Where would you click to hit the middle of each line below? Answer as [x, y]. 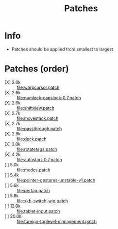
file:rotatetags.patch [37, 149]
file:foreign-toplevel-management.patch [57, 221]
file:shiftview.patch [35, 108]
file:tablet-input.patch [38, 211]
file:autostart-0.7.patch [40, 159]
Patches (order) [37, 69]
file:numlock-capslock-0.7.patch [49, 98]
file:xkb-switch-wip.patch [42, 201]
